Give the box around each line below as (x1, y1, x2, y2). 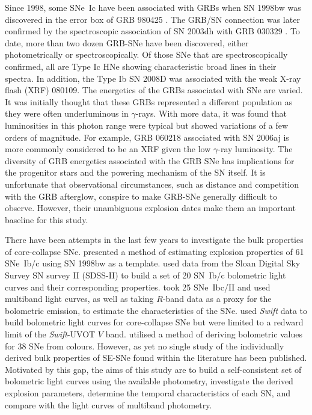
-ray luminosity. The (218, 143, 293, 155)
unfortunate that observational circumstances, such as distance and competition (5, 177, 299, 190)
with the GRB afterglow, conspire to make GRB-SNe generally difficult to (5, 189, 278, 202)
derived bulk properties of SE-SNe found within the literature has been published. (5, 351, 307, 364)
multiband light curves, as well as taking (5, 292, 154, 305)
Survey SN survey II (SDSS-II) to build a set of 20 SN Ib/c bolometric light (5, 269, 286, 281)
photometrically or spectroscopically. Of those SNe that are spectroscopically (5, 48, 288, 61)
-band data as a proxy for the (162, 292, 272, 305)
